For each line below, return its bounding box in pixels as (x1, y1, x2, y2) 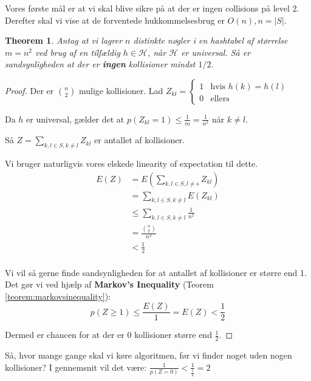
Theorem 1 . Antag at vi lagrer (5, 34, 123, 47)
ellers (210, 94, 230, 103)
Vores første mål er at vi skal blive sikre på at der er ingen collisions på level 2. (5, 2, 299, 14)
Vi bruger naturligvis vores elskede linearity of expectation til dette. (5, 157, 258, 169)
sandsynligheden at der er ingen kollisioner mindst (5, 58, 196, 70)
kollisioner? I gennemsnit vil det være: (5, 360, 147, 373)
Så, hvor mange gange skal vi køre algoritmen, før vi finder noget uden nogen (5, 349, 292, 362)
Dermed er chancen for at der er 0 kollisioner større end (5, 328, 212, 341)
